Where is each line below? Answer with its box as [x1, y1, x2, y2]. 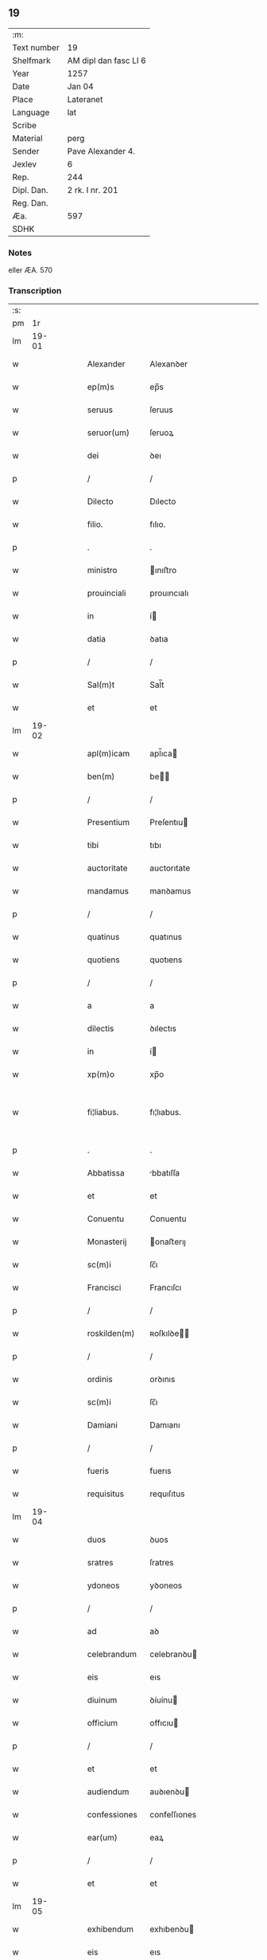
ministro [87, 565, 118, 576]
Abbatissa [87, 1168, 125, 1179]
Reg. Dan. [12, 197, 49, 208]
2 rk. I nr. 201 [67, 184, 118, 195]
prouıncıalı [149, 587, 189, 599]
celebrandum [87, 1649, 137, 1660]
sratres [87, 1557, 114, 1569]
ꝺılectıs [149, 1023, 177, 1035]
